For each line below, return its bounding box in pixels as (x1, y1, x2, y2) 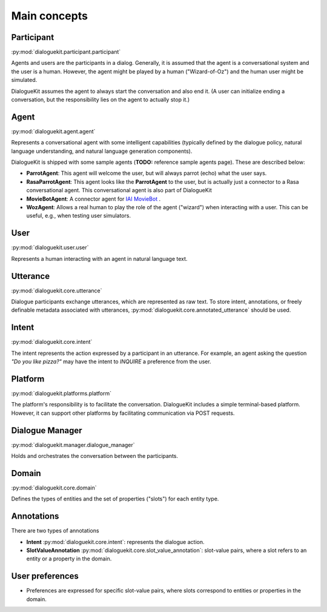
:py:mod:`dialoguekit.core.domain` (11, 484, 97, 491)
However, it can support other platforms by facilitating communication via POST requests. (11, 409, 235, 417)
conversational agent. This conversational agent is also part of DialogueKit (26, 187, 212, 194)
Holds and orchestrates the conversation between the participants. (11, 452, 179, 460)
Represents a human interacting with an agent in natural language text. (11, 255, 188, 262)
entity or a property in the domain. (26, 555, 112, 562)
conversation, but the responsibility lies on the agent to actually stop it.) (11, 96, 190, 103)
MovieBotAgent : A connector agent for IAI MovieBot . (26, 195, 160, 203)
